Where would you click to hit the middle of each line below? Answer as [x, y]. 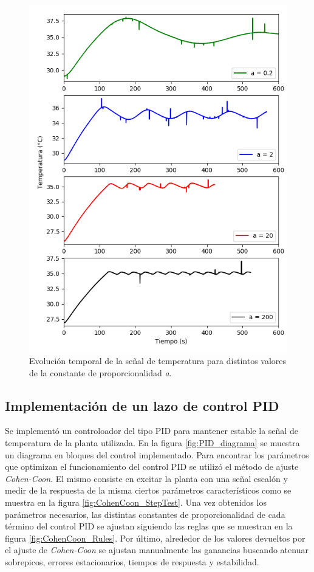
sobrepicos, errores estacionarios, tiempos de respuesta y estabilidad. [132, 562]
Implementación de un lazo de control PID [142, 405]
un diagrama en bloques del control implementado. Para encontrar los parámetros [157, 454]
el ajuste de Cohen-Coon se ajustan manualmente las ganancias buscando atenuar [157, 550]
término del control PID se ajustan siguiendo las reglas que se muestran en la [149, 526]
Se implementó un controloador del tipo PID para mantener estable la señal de [152, 431]
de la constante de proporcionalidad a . [101, 372]
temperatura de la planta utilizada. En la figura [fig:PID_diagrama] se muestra [152, 443]
